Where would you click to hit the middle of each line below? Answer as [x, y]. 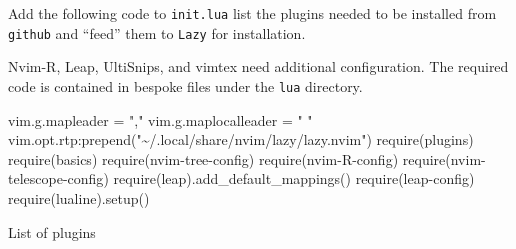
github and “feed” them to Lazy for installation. [157, 32]
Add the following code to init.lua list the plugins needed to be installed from [252, 13]
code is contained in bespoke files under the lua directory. [185, 85]
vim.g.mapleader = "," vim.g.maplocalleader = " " [160, 119]
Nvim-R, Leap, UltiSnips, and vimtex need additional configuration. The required [258, 66]
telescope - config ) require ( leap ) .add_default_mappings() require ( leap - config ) [241, 178]
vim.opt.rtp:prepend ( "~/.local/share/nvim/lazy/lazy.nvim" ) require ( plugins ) [241, 139]
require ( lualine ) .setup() [79, 197]
